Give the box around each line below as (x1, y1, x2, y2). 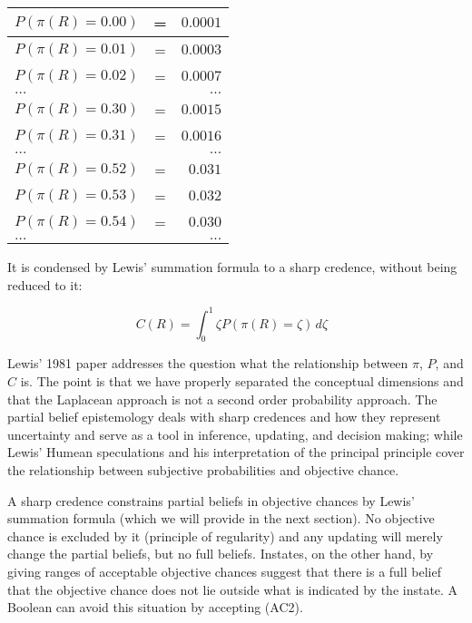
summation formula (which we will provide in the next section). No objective (7, 509, 435, 528)
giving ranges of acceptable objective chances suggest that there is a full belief (7, 562, 441, 581)
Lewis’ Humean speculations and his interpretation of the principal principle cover (7, 443, 465, 462)
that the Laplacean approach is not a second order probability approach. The (7, 389, 438, 408)
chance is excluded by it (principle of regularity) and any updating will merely (7, 526, 443, 545)
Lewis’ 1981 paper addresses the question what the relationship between (7, 354, 408, 373)
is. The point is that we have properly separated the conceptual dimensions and (20, 372, 464, 391)
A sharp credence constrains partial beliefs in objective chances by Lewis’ (7, 491, 415, 510)
